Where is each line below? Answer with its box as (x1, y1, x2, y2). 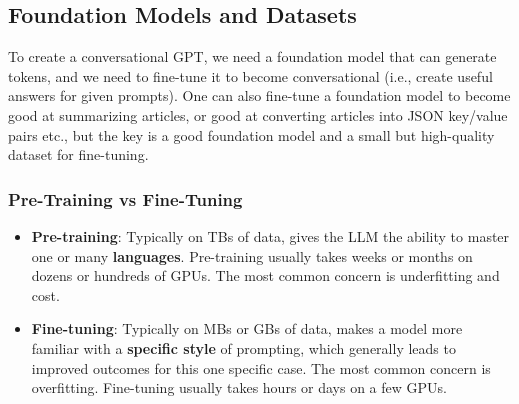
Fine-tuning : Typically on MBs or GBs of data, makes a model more (31, 318, 463, 339)
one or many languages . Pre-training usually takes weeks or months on (31, 245, 473, 266)
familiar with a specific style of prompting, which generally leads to (31, 337, 456, 358)
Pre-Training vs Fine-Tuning (8, 186, 243, 211)
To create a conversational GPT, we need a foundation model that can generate (8, 46, 497, 67)
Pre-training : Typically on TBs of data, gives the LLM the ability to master (31, 225, 510, 246)
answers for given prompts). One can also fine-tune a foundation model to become (8, 85, 511, 106)
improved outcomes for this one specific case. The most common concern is (31, 357, 491, 378)
